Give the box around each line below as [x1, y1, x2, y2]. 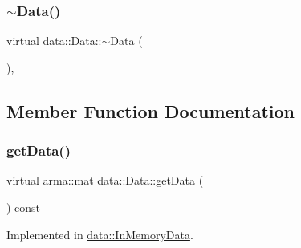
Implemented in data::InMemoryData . [6, 226, 193, 242]
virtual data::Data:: [6, 32, 102, 49]
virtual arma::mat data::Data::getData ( [6, 172, 204, 189]
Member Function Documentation [6, 98, 295, 123]
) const [6, 199, 41, 215]
